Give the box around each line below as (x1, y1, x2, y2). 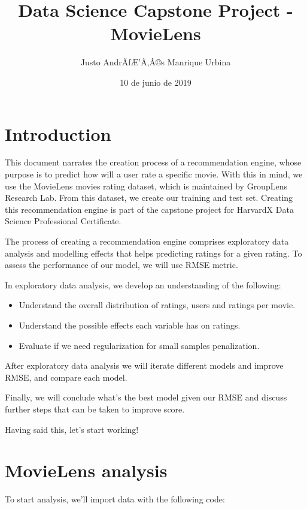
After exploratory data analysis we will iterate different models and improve (5, 359, 284, 372)
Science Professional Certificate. (5, 215, 121, 227)
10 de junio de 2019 (120, 76, 192, 88)
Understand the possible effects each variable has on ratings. (19, 318, 241, 331)
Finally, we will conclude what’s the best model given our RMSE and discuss (5, 391, 287, 403)
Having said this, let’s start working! (5, 423, 139, 435)
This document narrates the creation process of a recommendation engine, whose (5, 156, 302, 168)
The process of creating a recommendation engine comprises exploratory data (5, 235, 289, 247)
